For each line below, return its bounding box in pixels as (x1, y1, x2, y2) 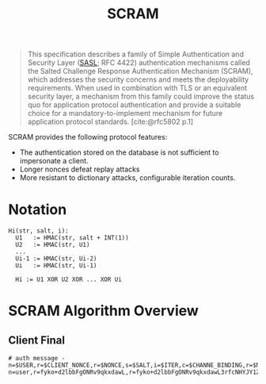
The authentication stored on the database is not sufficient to (19, 148, 219, 157)
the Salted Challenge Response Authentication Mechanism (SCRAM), (27, 67, 253, 76)
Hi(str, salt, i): (8, 227, 69, 235)
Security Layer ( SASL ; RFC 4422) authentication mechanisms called (27, 58, 251, 67)
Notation (8, 201, 67, 219)
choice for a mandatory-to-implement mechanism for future (27, 109, 223, 118)
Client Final (8, 333, 66, 347)
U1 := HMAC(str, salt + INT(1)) (15, 234, 129, 242)
